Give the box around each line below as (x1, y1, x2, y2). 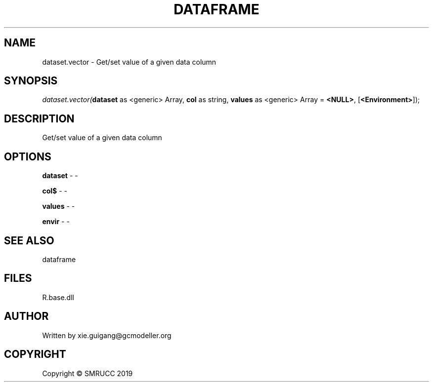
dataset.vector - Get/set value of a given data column (42, 57, 216, 66)
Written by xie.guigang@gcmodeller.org (42, 331, 172, 340)
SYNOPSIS (4, 75, 58, 87)
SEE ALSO (4, 234, 54, 247)
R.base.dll (42, 293, 74, 302)
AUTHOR (4, 310, 49, 323)
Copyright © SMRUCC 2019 (42, 369, 133, 378)
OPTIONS (4, 150, 51, 163)
